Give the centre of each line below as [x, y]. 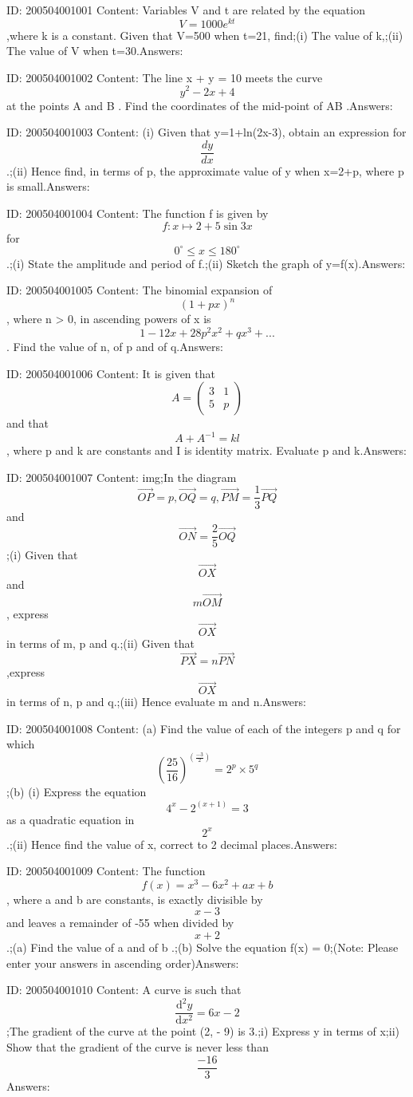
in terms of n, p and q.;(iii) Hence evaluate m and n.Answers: [156, 702]
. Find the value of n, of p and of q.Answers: [115, 347]
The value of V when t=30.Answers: [95, 51]
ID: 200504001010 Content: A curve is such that [124, 990]
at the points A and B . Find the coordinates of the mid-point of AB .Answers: [200, 105]
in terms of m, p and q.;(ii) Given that [100, 643]
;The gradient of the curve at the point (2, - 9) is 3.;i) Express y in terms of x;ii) [203, 1031]
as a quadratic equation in [71, 819]
